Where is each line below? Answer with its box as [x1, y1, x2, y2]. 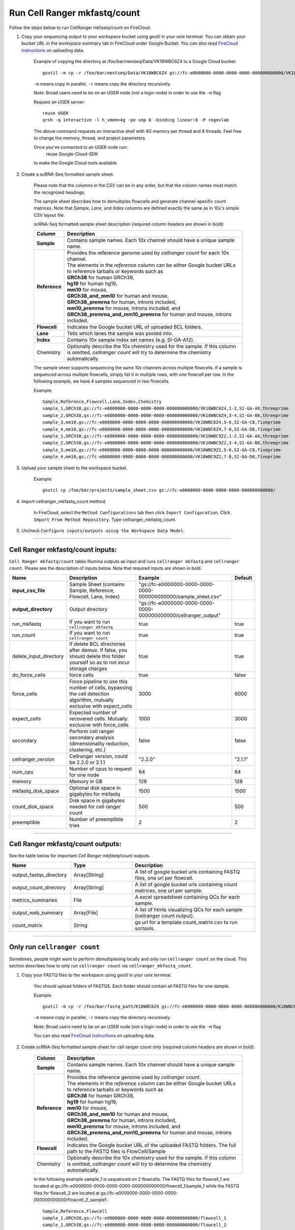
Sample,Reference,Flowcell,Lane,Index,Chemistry [42, 399, 162, 404]
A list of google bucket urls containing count [135, 881, 238, 888]
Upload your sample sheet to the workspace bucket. [21, 465, 128, 471]
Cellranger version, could [69, 753, 128, 760]
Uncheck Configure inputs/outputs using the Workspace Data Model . [21, 527, 185, 533]
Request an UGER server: [33, 99, 86, 105]
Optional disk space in [69, 784, 121, 791]
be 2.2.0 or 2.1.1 [69, 759, 105, 766]
